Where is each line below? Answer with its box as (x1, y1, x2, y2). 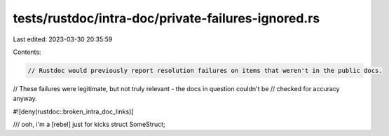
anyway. (13, 95, 38, 103)
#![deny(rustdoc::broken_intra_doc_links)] (13, 107, 134, 116)
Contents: (13, 48, 41, 56)
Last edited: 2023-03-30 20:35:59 (13, 35, 113, 43)
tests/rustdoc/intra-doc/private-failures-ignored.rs (13, 11, 320, 26)
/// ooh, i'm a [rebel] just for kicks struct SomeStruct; (13, 120, 165, 129)
